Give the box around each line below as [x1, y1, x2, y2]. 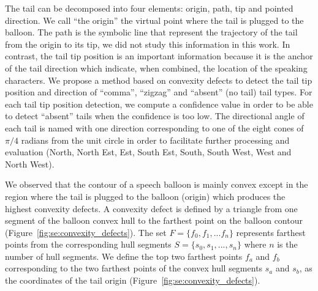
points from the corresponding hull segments [5, 238, 172, 251]
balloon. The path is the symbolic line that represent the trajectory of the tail [5, 26, 298, 39]
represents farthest [236, 226, 306, 238]
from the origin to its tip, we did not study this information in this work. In [5, 37, 290, 50]
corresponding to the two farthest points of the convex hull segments [5, 262, 263, 274]
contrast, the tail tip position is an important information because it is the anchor [5, 50, 313, 62]
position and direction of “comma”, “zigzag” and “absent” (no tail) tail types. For [5, 86, 312, 98]
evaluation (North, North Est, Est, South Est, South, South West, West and [5, 145, 292, 158]
